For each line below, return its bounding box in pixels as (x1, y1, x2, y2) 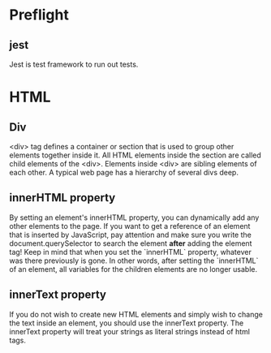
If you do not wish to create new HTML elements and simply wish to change (9, 309, 263, 319)
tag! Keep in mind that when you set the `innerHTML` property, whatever (9, 247, 252, 256)
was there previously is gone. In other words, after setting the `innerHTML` (9, 256, 259, 265)
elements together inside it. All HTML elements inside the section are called (9, 150, 262, 160)
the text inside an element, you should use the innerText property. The (9, 318, 244, 328)
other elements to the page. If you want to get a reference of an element (9, 221, 251, 230)
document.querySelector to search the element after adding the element (9, 238, 252, 248)
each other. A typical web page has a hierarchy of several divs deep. (9, 168, 239, 177)
